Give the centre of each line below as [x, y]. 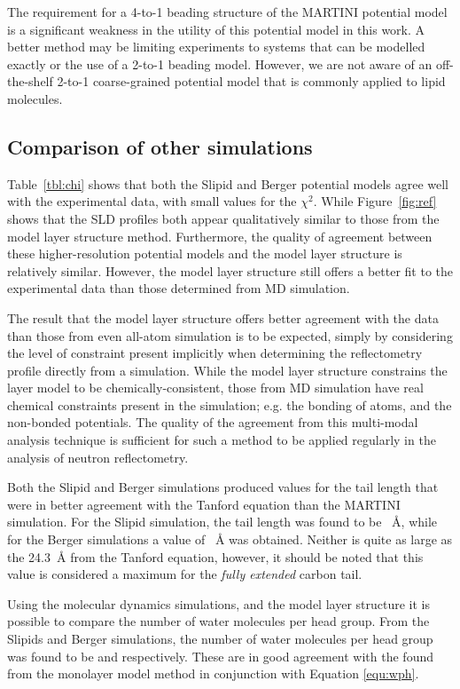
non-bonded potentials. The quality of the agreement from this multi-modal [213, 422]
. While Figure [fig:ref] [375, 201]
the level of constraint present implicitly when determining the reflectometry [215, 353]
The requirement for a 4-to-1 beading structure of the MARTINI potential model [227, 12]
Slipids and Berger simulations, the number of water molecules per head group [220, 639]
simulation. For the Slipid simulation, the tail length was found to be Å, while [222, 522]
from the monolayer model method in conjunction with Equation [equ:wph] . [213, 673]
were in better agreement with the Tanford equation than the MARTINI [204, 504]
